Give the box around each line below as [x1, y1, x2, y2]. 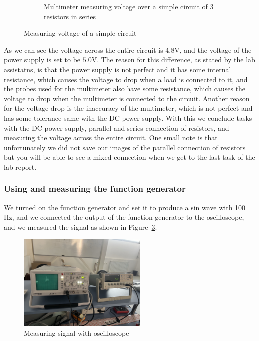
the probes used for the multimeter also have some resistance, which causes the [4, 84, 246, 94]
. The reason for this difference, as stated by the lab [97, 54, 255, 65]
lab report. [4, 161, 37, 171]
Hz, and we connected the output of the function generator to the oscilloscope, [4, 212, 244, 222]
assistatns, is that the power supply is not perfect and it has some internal [4, 64, 231, 74]
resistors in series [44, 11, 96, 21]
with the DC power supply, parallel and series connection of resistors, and [4, 122, 229, 133]
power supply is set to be [4, 54, 81, 65]
